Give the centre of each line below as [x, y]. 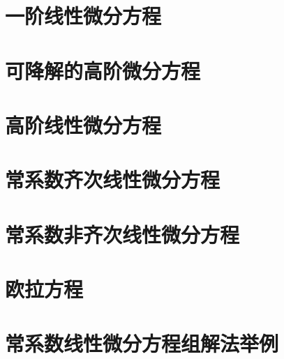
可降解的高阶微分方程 [103, 70]
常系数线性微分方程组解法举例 [142, 343]
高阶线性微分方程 [83, 124]
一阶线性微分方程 [83, 16]
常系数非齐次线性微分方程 [122, 234]
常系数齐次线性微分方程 [113, 179]
